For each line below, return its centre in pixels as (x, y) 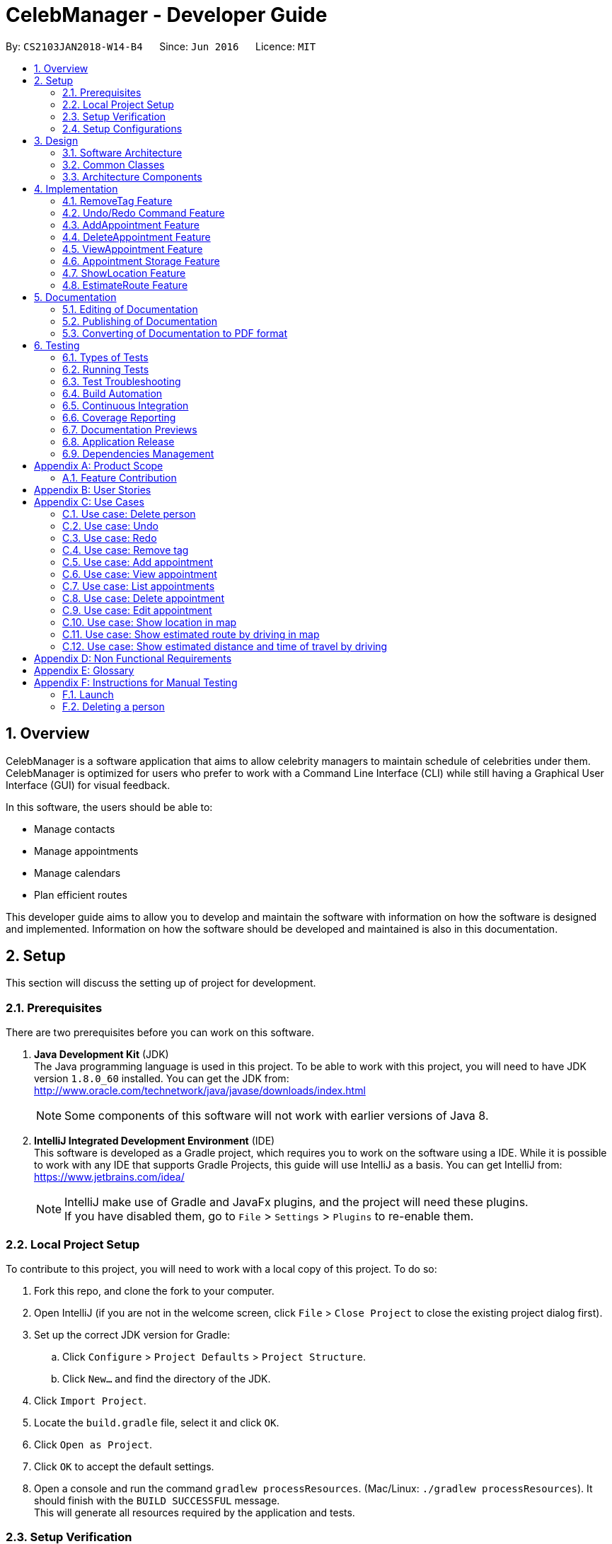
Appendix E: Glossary (84, 670)
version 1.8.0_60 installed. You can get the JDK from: (162, 1079)
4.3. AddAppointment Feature (131, 225)
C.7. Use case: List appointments (139, 586)
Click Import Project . (90, 1400)
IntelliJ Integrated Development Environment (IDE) (155, 1141)
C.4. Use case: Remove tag (126, 550)
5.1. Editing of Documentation (130, 309)
